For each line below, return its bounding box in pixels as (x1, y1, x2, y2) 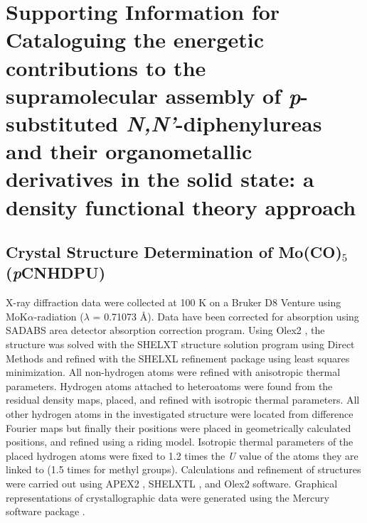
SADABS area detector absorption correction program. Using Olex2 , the (6, 323, 325, 338)
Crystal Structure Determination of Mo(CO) (6, 241, 342, 263)
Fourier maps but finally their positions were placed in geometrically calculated (6, 420, 351, 435)
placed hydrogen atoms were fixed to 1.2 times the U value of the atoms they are (6, 448, 358, 463)
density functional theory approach (6, 192, 356, 221)
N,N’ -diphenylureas (125, 108, 322, 138)
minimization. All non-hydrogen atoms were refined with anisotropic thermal (6, 365, 341, 379)
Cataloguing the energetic (6, 25, 264, 54)
